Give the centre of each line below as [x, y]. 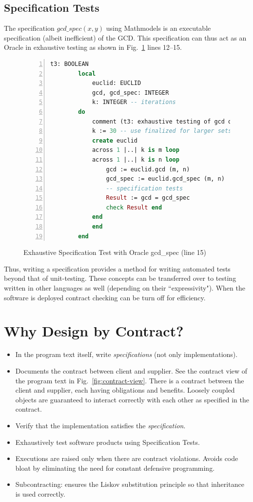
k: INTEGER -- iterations [134, 102]
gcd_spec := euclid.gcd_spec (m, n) [165, 179]
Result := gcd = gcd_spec [148, 198]
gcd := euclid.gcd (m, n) [148, 169]
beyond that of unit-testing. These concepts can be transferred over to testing [120, 278]
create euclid [115, 140]
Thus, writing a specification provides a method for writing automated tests [117, 268]
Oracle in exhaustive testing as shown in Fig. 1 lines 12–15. [93, 47]
